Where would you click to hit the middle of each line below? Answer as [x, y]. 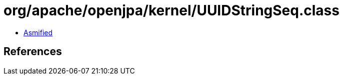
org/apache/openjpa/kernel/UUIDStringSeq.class [171, 10]
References [33, 52]
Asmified [38, 32]
